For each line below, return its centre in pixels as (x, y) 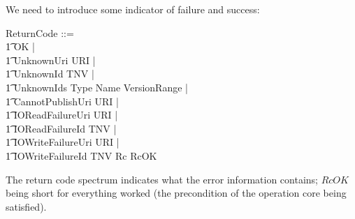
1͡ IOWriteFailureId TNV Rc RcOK (81, 155)
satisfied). (26, 206)
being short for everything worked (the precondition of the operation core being (176, 193)
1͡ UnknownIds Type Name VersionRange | (97, 87)
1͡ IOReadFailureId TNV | (61, 128)
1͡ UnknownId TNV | (50, 74)
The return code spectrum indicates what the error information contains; (162, 179)
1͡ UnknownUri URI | (51, 60)
